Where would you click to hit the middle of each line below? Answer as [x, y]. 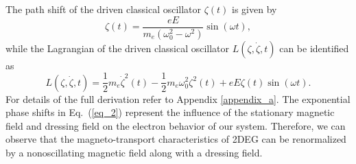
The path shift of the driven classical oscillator [104, 9]
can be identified [314, 48]
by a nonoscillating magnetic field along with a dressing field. [134, 152]
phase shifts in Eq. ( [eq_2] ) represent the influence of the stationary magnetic [170, 112]
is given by [254, 9]
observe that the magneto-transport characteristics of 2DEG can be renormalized [176, 139]
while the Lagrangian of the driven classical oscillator [118, 48]
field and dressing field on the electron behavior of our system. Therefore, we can [176, 125]
